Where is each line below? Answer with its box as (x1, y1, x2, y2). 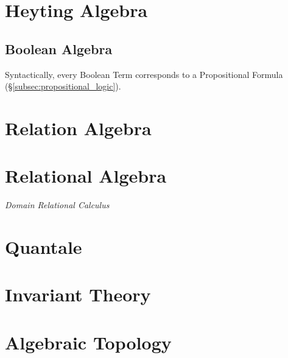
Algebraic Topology (5, 329, 172, 354)
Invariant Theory (5, 282, 151, 307)
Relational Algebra (5, 163, 167, 188)
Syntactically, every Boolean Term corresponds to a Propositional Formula (5, 68, 283, 80)
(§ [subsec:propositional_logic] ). (5, 80, 121, 93)
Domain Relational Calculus (5, 198, 110, 211)
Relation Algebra (5, 115, 152, 140)
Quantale (5, 234, 82, 259)
